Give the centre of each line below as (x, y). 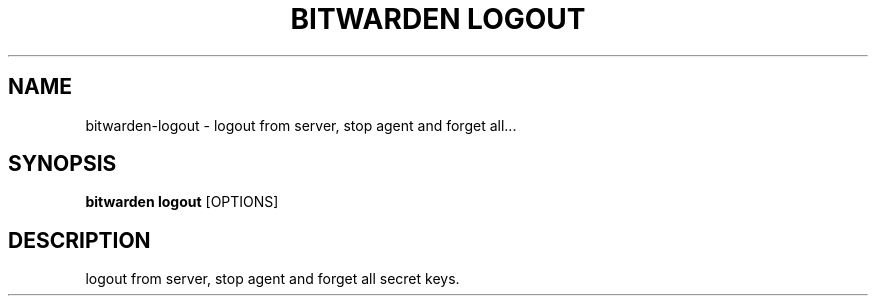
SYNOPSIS (62, 164)
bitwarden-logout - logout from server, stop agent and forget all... (301, 125)
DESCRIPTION (79, 240)
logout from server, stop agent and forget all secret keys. (272, 279)
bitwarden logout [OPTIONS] (182, 202)
